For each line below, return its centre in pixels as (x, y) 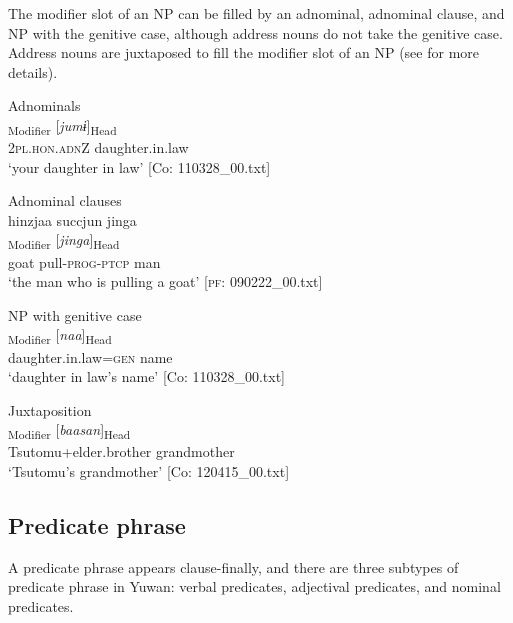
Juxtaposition (50, 409)
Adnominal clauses (65, 200)
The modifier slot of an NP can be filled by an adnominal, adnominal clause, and (256, 13)
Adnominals (44, 105)
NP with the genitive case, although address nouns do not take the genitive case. (255, 32)
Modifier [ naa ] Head (60, 336)
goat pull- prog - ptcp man (84, 261)
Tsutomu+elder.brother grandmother (121, 451)
